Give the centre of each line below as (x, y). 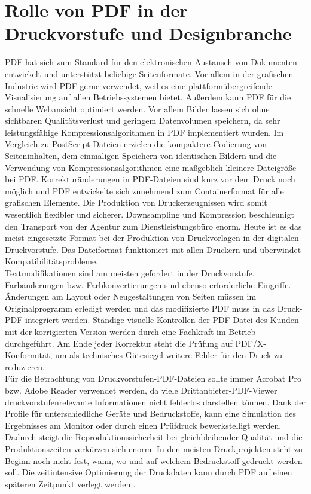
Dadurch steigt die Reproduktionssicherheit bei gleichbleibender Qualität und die (154, 437)
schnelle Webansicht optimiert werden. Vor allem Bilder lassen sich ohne (137, 109)
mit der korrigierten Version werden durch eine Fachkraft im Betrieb (130, 331)
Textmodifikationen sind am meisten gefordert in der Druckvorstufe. (130, 273)
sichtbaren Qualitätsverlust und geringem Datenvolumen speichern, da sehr (143, 121)
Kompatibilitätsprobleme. (52, 261)
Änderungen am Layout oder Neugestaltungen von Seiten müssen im (131, 296)
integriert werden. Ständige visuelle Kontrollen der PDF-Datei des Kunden (162, 320)
